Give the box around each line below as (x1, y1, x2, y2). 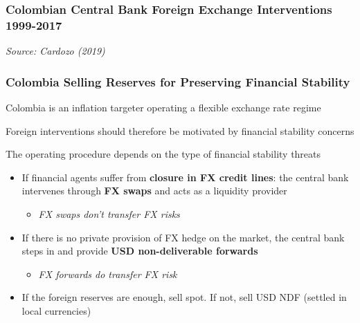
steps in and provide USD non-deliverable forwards (21, 243, 258, 258)
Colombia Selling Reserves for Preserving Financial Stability (6, 73, 350, 90)
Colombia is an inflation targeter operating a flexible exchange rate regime (6, 100, 321, 114)
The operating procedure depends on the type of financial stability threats (6, 147, 321, 161)
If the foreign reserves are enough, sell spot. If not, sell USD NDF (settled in (21, 290, 347, 304)
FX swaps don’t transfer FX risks (38, 206, 180, 221)
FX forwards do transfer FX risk (38, 266, 177, 281)
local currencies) (21, 303, 91, 317)
